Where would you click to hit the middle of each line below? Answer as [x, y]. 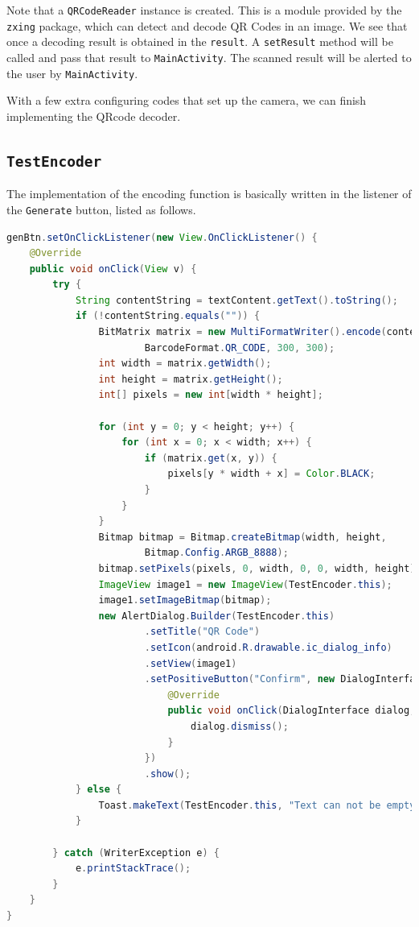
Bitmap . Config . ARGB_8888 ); [216, 553]
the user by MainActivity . [72, 73]
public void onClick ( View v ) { [113, 269]
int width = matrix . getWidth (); [185, 364]
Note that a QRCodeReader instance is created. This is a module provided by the [204, 10]
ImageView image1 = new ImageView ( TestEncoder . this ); [245, 584]
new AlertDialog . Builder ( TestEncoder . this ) [217, 616]
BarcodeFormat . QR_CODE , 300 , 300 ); [240, 348]
